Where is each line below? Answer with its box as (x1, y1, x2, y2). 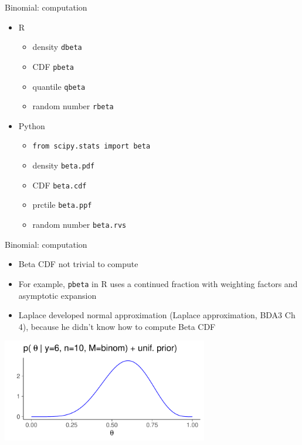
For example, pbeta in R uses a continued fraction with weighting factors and (18, 277, 298, 289)
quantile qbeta (32, 80, 86, 92)
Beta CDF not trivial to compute (18, 258, 138, 270)
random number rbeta (32, 100, 114, 112)
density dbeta (32, 41, 82, 53)
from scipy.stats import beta (32, 142, 151, 151)
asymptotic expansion (18, 289, 97, 301)
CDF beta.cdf (32, 178, 87, 191)
